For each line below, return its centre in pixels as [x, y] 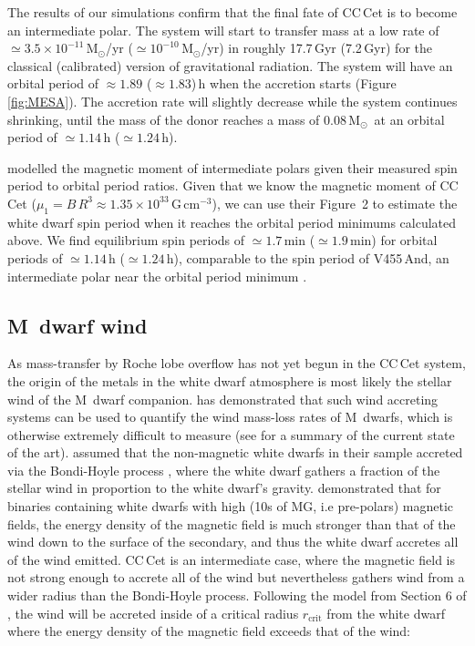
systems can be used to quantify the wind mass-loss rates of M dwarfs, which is [230, 417]
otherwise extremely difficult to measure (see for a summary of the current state [231, 434]
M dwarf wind [77, 325]
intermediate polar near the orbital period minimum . [157, 276]
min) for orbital [393, 240]
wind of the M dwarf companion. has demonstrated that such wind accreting [223, 399]
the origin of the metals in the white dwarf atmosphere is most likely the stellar [230, 380]
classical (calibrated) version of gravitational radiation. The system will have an [230, 65]
